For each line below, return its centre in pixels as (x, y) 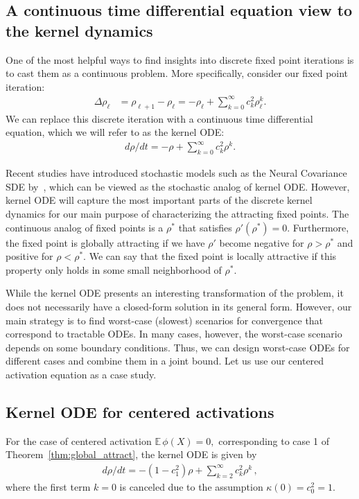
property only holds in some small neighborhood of (114, 269)
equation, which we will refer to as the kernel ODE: (115, 132)
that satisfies (205, 227)
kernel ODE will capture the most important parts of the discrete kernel (159, 200)
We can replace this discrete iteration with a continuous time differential (159, 118)
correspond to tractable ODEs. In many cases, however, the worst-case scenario (174, 334)
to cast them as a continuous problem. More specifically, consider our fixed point (177, 73)
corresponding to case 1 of (274, 440)
